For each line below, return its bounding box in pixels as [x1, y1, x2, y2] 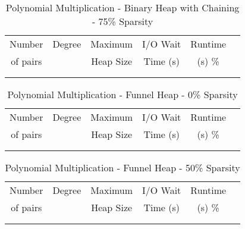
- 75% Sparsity [92, 14, 153, 28]
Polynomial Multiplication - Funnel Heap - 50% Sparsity [5, 161, 240, 174]
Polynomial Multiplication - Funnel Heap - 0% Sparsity [7, 87, 238, 101]
